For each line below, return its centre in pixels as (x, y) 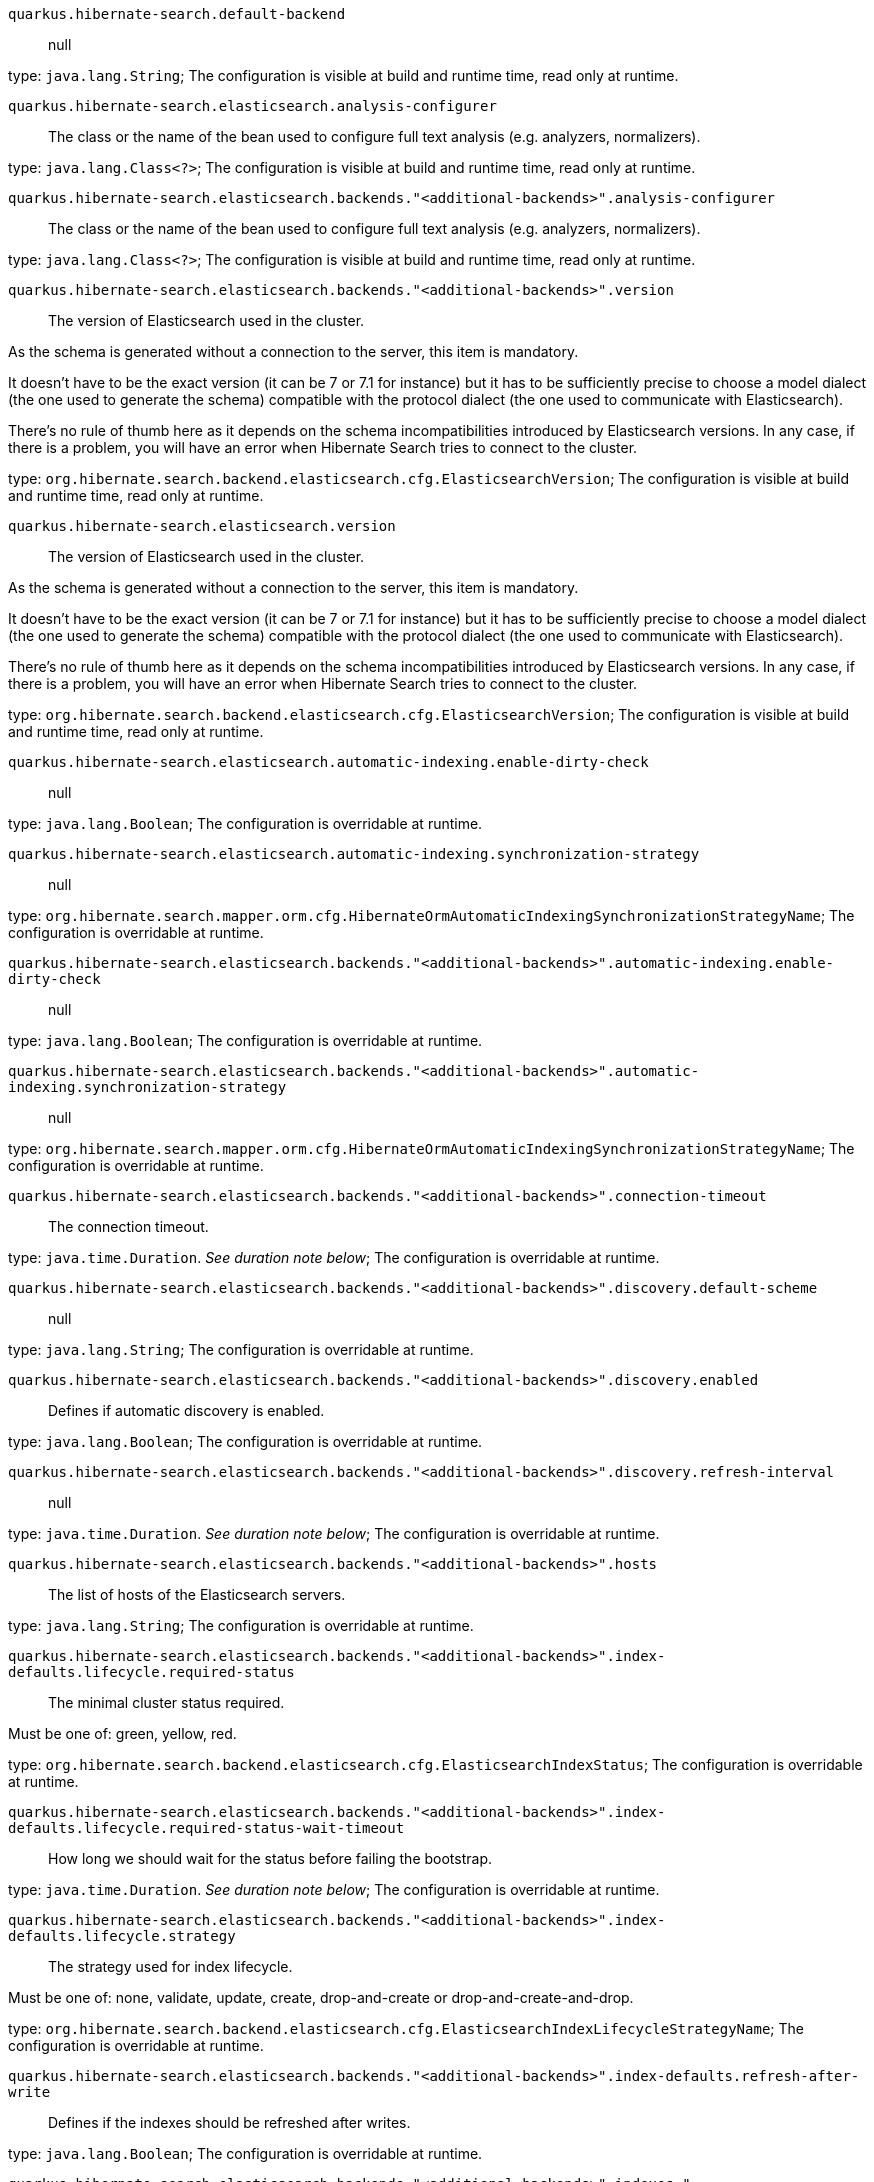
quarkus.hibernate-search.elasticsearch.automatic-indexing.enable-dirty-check (328, 762)
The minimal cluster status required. (166, 1702)
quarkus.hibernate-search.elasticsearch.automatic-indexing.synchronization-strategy (354, 854)
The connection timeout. (128, 1226)
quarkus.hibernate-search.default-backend (177, 14)
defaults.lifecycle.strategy (122, 1936)
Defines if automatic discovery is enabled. (186, 1410)
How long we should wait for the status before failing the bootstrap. (270, 1858)
